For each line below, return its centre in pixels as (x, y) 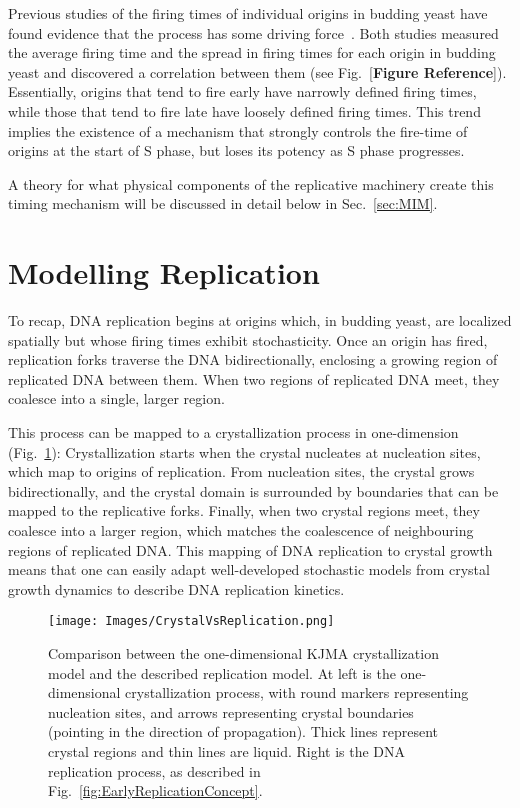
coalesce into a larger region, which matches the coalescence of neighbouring (241, 530)
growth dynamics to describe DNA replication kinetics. (176, 588)
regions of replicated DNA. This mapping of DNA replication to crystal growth (250, 549)
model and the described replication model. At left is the (222, 672)
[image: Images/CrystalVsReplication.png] (191, 621)
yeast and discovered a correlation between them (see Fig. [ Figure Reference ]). (257, 71)
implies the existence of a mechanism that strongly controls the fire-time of (238, 130)
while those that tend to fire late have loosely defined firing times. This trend (244, 110)
